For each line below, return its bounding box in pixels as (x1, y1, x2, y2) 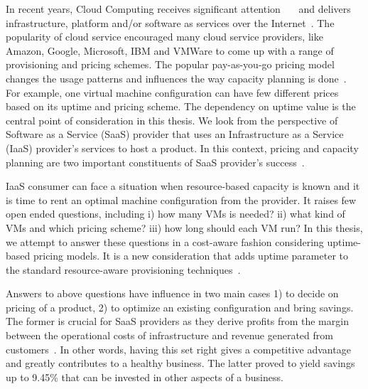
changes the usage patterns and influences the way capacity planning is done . (6, 70, 347, 85)
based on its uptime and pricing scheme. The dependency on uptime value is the (6, 99, 356, 114)
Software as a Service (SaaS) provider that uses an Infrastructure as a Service (6, 127, 344, 142)
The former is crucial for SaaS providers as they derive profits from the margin (6, 314, 349, 329)
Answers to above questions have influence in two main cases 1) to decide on (6, 286, 339, 301)
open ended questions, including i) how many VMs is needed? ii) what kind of (6, 206, 345, 221)
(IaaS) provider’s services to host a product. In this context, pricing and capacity (6, 140, 359, 155)
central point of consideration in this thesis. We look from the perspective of (6, 112, 338, 127)
